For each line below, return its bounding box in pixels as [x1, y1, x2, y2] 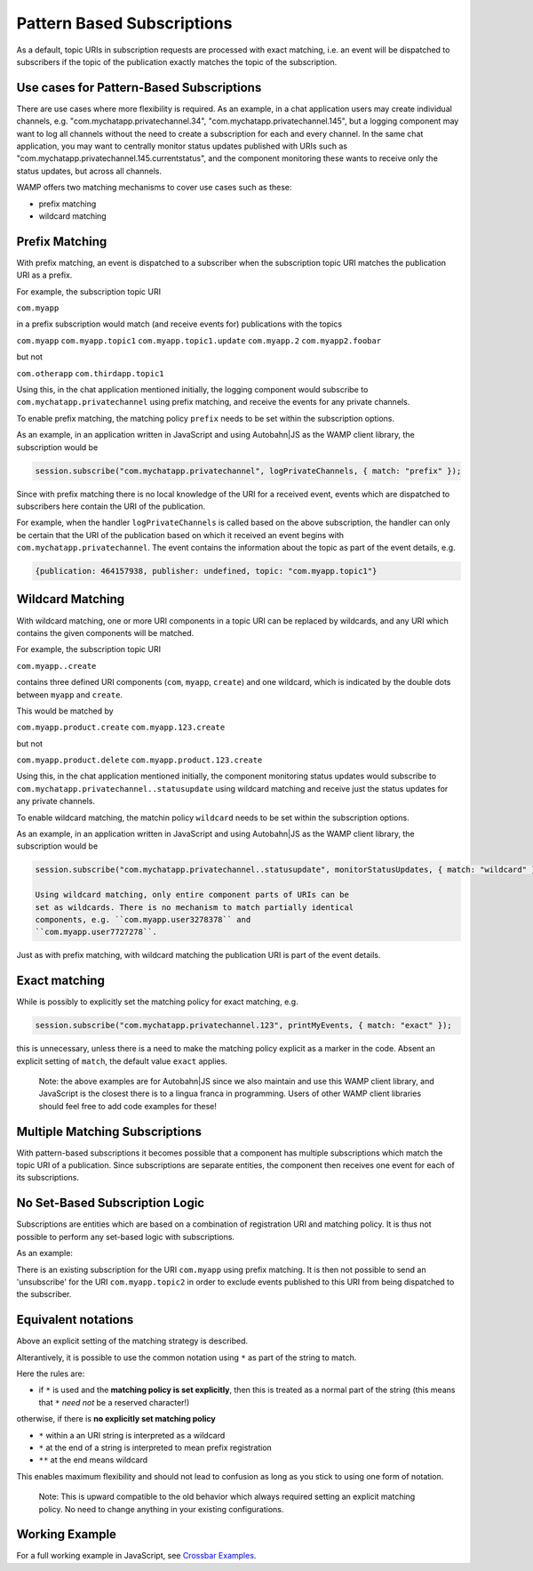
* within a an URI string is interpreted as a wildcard [38, 1430, 226, 1440]
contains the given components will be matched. [16, 627, 195, 638]
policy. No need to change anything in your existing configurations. [38, 1503, 284, 1514]
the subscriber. [16, 1289, 72, 1300]
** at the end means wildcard [38, 1454, 148, 1465]
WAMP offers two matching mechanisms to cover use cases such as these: [16, 182, 292, 193]
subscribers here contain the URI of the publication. [16, 501, 206, 512]
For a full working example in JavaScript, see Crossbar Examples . [16, 1551, 257, 1561]
